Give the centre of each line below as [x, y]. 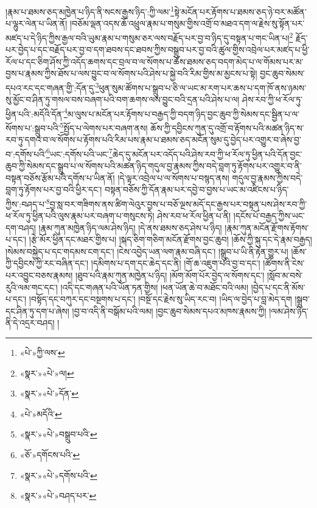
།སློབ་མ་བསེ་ [285, 275]
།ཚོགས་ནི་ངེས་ [284, 263]
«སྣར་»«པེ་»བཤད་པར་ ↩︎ [58, 496]
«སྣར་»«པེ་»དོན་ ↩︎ [49, 393]
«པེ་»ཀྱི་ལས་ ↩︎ [42, 353]
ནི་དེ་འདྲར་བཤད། [30, 323]
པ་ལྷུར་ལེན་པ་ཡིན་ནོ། [37, 23]
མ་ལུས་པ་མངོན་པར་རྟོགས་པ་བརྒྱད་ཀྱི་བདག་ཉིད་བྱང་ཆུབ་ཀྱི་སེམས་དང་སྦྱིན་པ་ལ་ [183, 113]
